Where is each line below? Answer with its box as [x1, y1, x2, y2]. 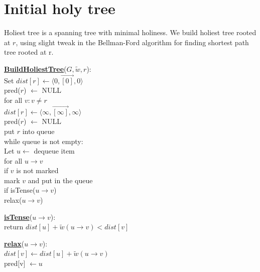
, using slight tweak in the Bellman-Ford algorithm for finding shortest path [16, 37, 249, 47]
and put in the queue [28, 175, 93, 185]
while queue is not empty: [4, 135, 83, 146]
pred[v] [4, 258, 26, 268]
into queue [22, 125, 55, 136]
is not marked [16, 165, 59, 176]
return [4, 221, 24, 232]
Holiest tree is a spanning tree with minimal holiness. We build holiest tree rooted [4, 27, 256, 38]
